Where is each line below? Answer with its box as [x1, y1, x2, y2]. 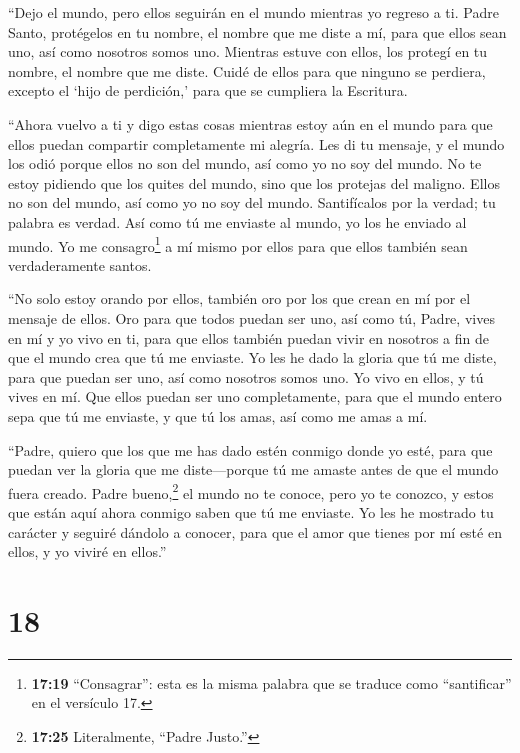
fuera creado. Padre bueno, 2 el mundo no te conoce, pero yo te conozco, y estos [8, 479, 494, 503]
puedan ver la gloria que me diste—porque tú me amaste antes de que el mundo [8, 459, 499, 480]
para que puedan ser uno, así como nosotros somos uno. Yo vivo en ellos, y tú [8, 366, 484, 387]
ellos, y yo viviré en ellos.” [8, 541, 167, 562]
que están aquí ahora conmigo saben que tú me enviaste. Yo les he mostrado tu [8, 501, 494, 522]
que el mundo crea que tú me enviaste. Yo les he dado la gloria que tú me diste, [8, 347, 497, 368]
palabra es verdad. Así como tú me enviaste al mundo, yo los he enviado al [8, 211, 467, 232]
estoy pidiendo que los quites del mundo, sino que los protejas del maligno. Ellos [8, 172, 500, 193]
